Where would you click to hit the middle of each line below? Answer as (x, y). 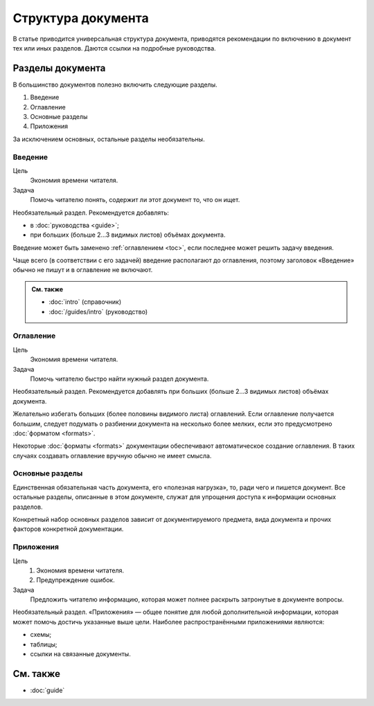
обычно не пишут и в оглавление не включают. (83, 270)
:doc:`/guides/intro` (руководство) (98, 311)
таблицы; (44, 644)
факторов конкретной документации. (68, 529)
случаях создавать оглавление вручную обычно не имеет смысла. (112, 455)
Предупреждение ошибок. (75, 580)
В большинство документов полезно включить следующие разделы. (115, 84)
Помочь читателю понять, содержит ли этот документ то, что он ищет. (135, 200)
